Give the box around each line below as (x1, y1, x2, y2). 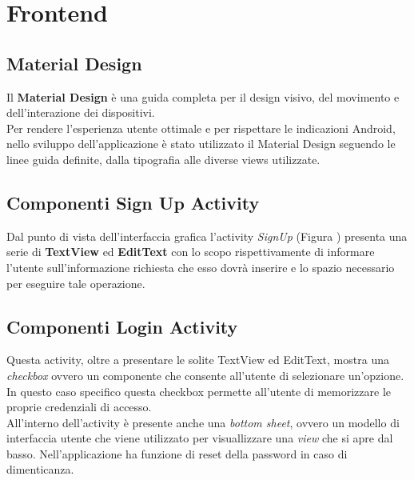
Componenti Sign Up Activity (6, 190, 260, 214)
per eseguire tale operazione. (6, 274, 145, 291)
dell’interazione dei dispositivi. (6, 104, 155, 121)
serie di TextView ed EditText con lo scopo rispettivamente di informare (6, 243, 375, 260)
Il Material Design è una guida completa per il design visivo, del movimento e (6, 88, 400, 105)
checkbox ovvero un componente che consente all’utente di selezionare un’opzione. (6, 366, 404, 383)
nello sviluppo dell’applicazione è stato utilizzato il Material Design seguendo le (6, 135, 396, 152)
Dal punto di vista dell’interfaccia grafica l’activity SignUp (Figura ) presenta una (6, 227, 408, 244)
